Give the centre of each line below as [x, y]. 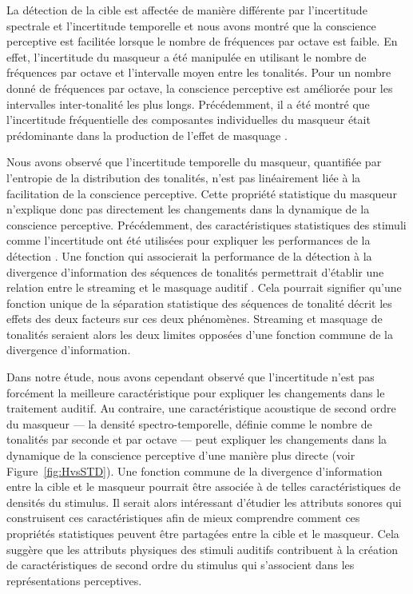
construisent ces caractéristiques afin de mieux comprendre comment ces [183, 518]
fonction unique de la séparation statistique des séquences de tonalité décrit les [199, 303]
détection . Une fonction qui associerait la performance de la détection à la [189, 255]
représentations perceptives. [74, 580]
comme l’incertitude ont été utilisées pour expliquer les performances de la [189, 240]
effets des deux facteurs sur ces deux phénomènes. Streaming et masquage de [195, 319]
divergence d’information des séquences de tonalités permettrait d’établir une [195, 271]
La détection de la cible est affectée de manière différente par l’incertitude [187, 10]
